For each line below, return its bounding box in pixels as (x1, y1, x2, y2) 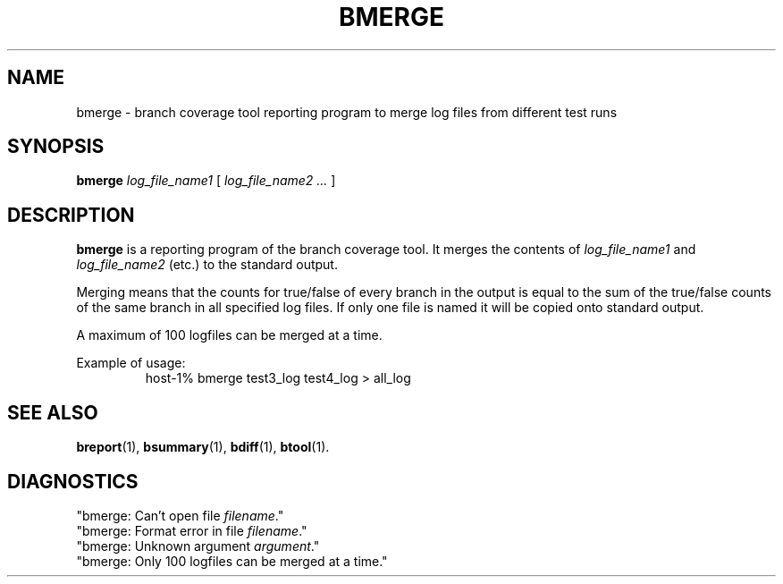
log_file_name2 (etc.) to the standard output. (76, 257, 338, 273)
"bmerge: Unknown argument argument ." (76, 537, 320, 554)
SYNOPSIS (7, 135, 105, 158)
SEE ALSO (7, 401, 98, 424)
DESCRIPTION (7, 203, 135, 226)
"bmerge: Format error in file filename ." (76, 522, 307, 538)
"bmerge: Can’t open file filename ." (76, 507, 284, 523)
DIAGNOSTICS (7, 470, 139, 493)
